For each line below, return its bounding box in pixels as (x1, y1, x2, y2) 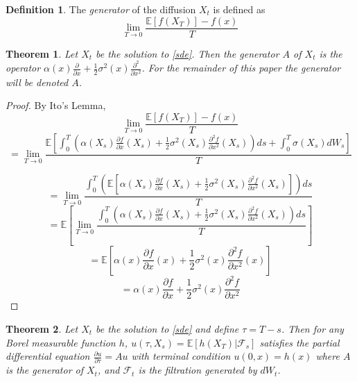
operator (6, 60, 41, 75)
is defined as (213, 2, 265, 16)
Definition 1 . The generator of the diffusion (6, 2, 196, 16)
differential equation (6, 349, 90, 363)
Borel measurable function (6, 335, 116, 349)
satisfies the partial (259, 335, 340, 349)
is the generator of (6, 363, 83, 377)
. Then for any (281, 321, 344, 335)
